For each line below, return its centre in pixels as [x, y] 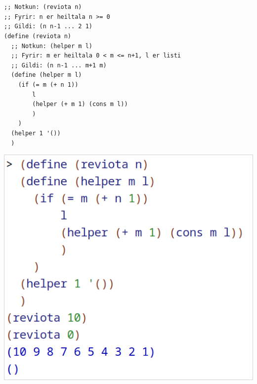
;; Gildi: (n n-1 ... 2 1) [48, 27]
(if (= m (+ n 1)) [48, 84]
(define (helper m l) [46, 75]
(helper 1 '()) [36, 133]
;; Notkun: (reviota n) [43, 7]
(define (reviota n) [38, 36]
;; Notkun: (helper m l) [52, 46]
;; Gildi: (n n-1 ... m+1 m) [59, 65]
